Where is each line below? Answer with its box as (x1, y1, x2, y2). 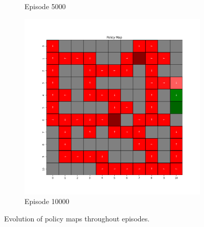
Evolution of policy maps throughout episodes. (4, 213, 150, 223)
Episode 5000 (24, 1, 66, 11)
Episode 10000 (24, 196, 69, 207)
